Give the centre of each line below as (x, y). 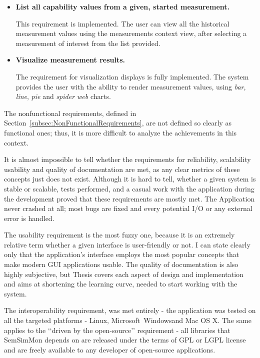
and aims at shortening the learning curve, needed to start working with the (121, 284)
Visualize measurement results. (70, 60)
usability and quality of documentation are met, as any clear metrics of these (122, 169)
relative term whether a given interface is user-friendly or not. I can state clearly (127, 244)
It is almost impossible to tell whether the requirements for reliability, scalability (127, 159)
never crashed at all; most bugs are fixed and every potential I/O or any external (128, 208)
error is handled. (29, 218)
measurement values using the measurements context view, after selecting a (131, 33)
